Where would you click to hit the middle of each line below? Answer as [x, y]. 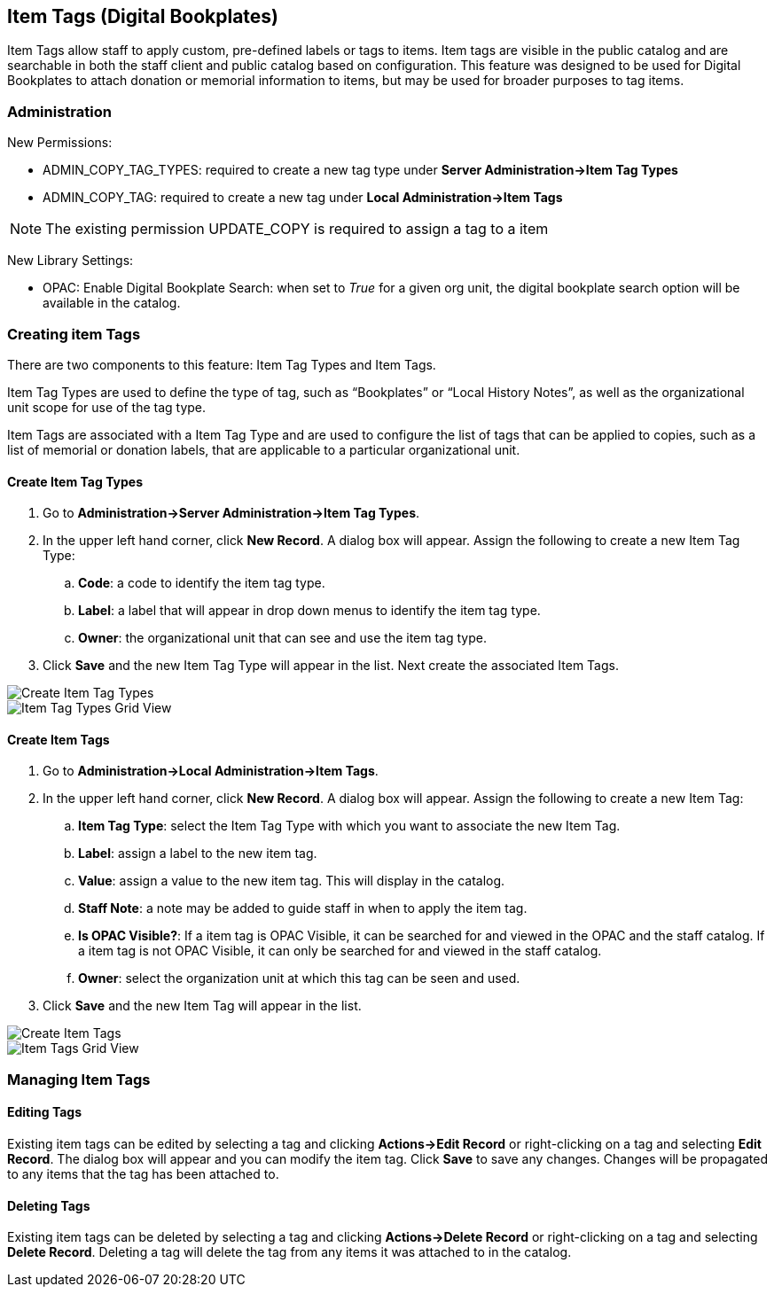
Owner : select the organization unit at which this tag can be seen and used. [299, 978]
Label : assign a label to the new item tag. [198, 854]
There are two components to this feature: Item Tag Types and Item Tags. [222, 364]
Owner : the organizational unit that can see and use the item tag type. [282, 638]
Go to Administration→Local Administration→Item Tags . [211, 771]
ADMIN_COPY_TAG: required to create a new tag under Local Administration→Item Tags [303, 198]
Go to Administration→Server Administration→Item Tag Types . [231, 513]
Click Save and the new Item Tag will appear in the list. [202, 1006]
